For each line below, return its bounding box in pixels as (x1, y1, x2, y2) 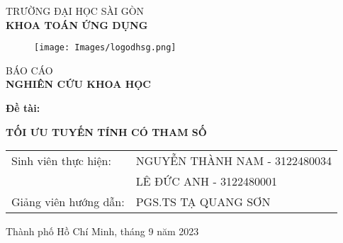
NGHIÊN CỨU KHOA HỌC (6, 77, 152, 91)
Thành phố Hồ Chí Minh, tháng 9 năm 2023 (6, 224, 199, 239)
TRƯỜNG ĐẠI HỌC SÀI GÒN (6, 4, 145, 18)
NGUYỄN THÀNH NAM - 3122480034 (135, 152, 332, 169)
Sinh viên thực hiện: (11, 152, 111, 169)
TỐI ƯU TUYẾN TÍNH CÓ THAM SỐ (6, 124, 207, 139)
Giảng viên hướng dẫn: (11, 193, 125, 210)
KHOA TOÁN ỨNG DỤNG (6, 17, 148, 32)
